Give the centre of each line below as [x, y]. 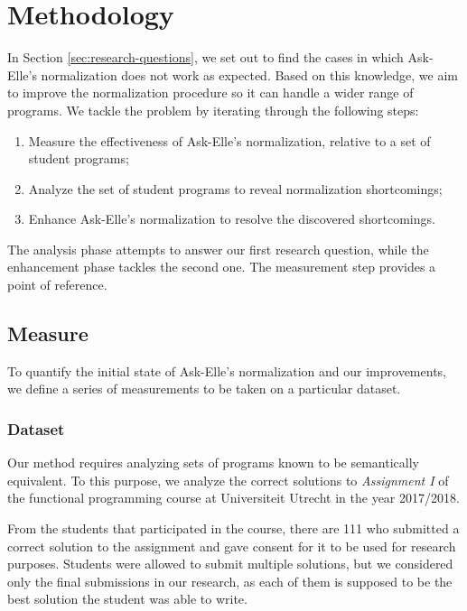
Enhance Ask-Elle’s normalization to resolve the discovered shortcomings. [232, 219]
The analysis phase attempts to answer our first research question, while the [218, 249]
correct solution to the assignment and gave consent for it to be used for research [232, 546]
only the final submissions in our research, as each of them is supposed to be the [230, 581]
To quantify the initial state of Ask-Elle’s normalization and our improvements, [227, 370]
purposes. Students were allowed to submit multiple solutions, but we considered [230, 564]
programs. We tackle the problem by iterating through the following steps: [213, 110]
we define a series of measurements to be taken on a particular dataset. [204, 389]
